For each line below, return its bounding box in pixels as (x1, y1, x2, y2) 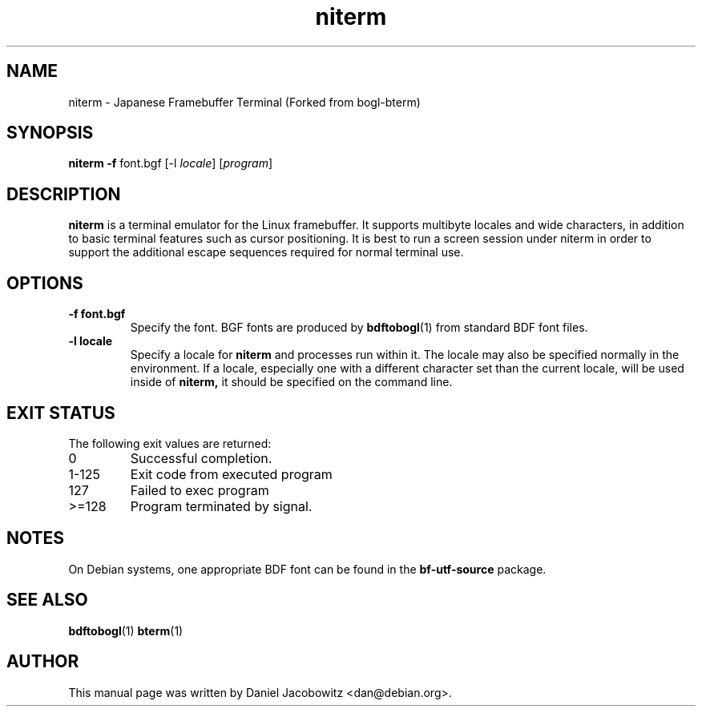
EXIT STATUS (6, 402, 115, 423)
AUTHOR (6, 651, 79, 672)
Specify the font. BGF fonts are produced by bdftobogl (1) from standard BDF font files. (130, 320, 588, 335)
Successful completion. (130, 449, 272, 466)
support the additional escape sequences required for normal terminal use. (68, 245, 464, 260)
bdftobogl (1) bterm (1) (68, 623, 184, 638)
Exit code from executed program (130, 465, 333, 482)
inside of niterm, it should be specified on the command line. (130, 375, 453, 389)
